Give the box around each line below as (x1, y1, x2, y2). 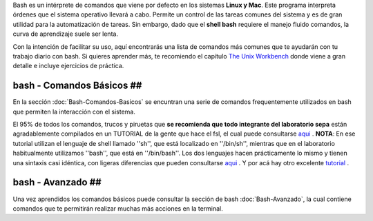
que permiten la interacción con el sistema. (12, 107, 136, 116)
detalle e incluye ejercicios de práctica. (12, 62, 124, 70)
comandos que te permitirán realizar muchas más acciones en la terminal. (12, 204, 224, 213)
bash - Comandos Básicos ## (12, 80, 142, 92)
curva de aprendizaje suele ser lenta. (12, 30, 119, 38)
